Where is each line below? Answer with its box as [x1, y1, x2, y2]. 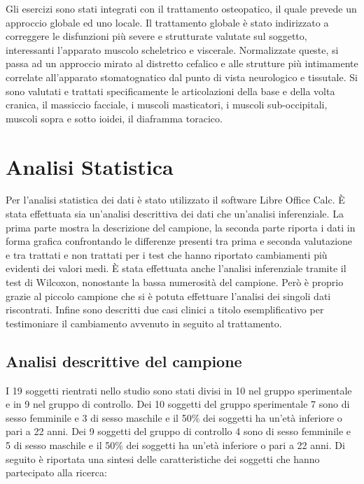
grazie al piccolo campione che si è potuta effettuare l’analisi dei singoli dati [6, 288, 331, 303]
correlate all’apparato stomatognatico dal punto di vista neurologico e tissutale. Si [6, 69, 358, 84]
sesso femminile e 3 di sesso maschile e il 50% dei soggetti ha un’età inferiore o [6, 410, 342, 425]
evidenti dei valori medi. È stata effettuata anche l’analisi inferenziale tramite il [6, 261, 346, 276]
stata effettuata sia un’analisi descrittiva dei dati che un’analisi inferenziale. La [6, 206, 344, 221]
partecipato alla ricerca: [6, 465, 107, 480]
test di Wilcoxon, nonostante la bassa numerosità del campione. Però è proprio [6, 275, 344, 290]
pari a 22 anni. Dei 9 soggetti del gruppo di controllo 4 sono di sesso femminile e [6, 424, 351, 439]
